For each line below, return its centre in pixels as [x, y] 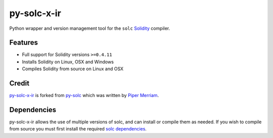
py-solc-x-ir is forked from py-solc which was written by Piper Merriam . [84, 96]
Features [24, 43]
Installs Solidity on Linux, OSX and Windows [68, 62]
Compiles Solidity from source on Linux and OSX [73, 69]
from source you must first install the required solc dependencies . [78, 129]
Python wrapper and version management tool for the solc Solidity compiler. [90, 28]
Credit [19, 83]
